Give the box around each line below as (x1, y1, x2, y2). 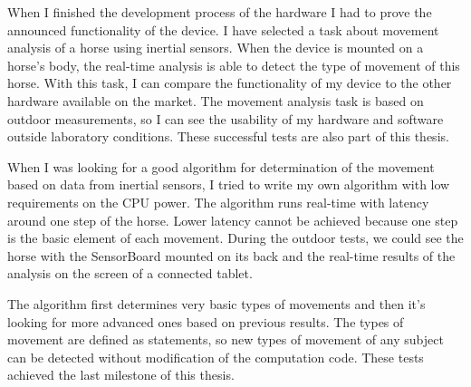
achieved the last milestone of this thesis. (7, 365, 235, 384)
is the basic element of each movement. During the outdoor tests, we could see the (7, 228, 464, 247)
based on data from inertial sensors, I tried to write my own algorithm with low (7, 175, 450, 194)
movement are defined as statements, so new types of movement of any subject (7, 330, 444, 349)
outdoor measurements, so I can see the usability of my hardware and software (7, 109, 444, 128)
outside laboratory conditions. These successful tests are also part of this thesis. (7, 127, 449, 146)
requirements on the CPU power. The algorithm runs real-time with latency (7, 192, 429, 211)
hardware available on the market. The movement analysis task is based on (7, 91, 424, 110)
